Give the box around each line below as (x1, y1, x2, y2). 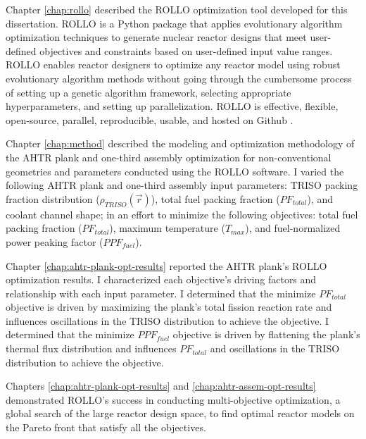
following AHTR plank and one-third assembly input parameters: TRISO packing (6, 178, 358, 192)
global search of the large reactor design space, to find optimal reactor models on (6, 406, 355, 421)
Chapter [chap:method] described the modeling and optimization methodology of (6, 136, 355, 151)
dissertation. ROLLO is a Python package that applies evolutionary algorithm (6, 16, 343, 30)
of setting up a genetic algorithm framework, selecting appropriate (6, 85, 291, 99)
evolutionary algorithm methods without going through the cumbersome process (6, 70, 352, 85)
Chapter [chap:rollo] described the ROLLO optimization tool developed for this (6, 2, 348, 16)
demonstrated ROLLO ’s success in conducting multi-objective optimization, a (6, 392, 341, 407)
